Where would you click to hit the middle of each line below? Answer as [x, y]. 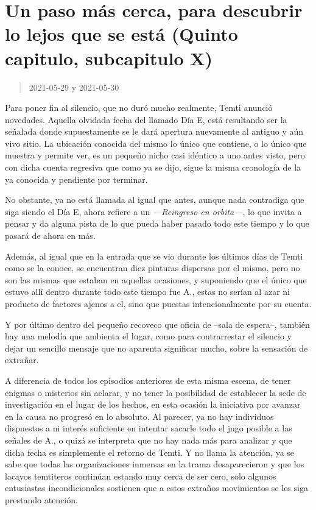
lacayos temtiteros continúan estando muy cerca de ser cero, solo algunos [141, 476]
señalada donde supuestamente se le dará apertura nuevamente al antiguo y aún [154, 131]
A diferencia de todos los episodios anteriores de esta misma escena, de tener [148, 380]
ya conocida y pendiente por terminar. [76, 179]
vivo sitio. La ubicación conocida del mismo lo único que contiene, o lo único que [156, 143]
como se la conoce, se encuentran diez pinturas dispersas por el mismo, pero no [153, 268]
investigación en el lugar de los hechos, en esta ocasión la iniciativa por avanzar [153, 404]
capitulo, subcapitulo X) [109, 58]
